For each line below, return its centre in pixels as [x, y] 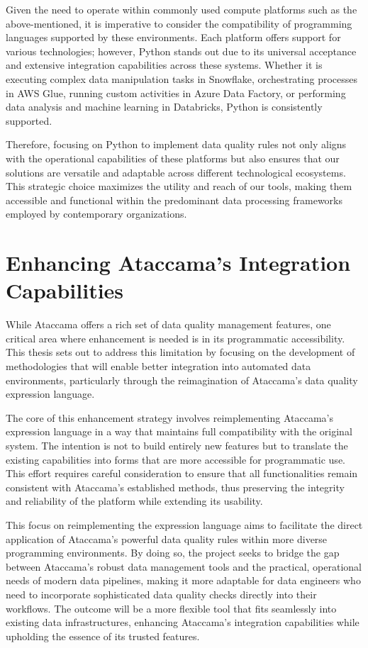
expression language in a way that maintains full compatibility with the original [179, 431]
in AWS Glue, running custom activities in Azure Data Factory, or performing [176, 93]
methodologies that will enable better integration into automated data [158, 366]
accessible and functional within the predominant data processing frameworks [174, 200]
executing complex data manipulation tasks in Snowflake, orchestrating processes [182, 78]
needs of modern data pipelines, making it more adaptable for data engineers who [183, 580]
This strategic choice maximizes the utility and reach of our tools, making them [179, 186]
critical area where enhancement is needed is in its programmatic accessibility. [175, 338]
